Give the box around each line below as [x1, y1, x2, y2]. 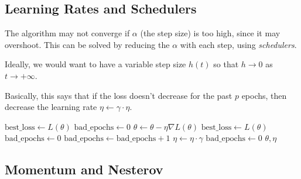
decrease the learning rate [5, 101, 97, 113]
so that [213, 58, 239, 70]
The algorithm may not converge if [5, 27, 130, 39]
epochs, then [241, 89, 287, 101]
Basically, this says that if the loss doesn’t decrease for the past [5, 89, 232, 101]
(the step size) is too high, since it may [140, 27, 281, 39]
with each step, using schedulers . [180, 38, 297, 50]
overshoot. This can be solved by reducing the [5, 38, 170, 50]
